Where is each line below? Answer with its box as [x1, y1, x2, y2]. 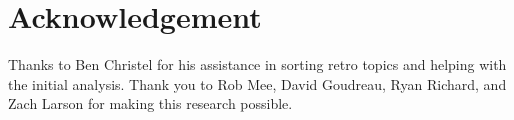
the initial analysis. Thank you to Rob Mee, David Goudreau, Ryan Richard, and [8, 73, 507, 94]
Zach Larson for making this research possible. [8, 93, 293, 114]
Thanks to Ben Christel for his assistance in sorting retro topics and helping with [8, 54, 507, 75]
